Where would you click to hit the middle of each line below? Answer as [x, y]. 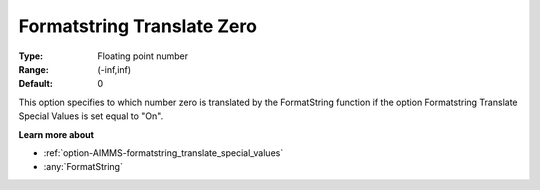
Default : [36, 84]
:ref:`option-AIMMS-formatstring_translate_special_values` [163, 152]
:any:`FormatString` [83, 167]
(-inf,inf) [114, 69]
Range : [33, 69]
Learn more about [56, 134]
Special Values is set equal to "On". [91, 116]
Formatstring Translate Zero [137, 26]
